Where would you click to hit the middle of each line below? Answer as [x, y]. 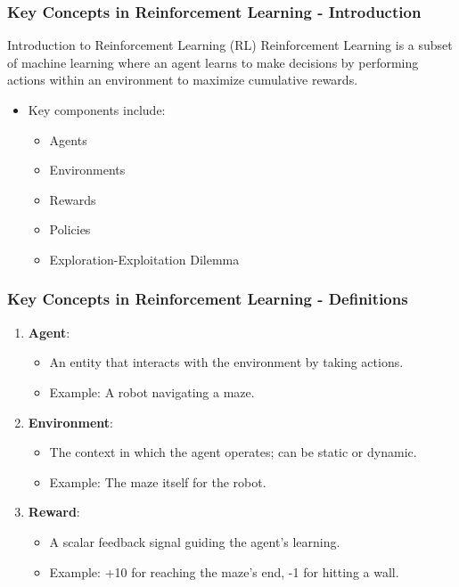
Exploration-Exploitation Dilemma [144, 259]
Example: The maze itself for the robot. [158, 481]
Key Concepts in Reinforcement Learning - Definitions [208, 299]
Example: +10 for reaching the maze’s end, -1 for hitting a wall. [224, 571]
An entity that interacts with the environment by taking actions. [226, 362]
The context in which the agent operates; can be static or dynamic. [233, 452]
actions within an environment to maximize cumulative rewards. [183, 80]
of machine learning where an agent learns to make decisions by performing [213, 62]
